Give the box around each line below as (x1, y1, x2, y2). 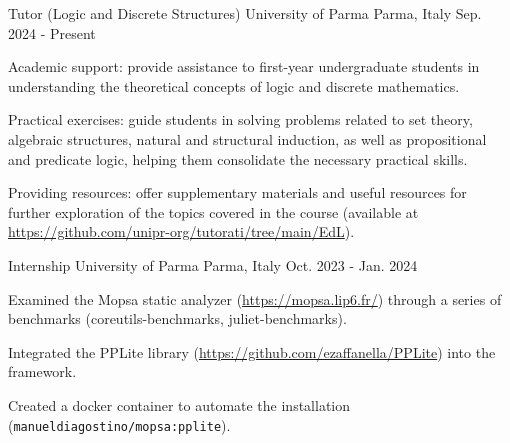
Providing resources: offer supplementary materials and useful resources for (8, 182, 467, 203)
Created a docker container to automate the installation (8, 394, 351, 415)
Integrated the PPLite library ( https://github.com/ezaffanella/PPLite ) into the (8, 341, 496, 362)
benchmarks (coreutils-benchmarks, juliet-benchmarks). (8, 308, 347, 329)
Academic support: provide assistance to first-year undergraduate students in (8, 56, 480, 77)
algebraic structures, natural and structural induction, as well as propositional (8, 128, 487, 149)
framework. (8, 361, 77, 382)
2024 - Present (8, 22, 96, 43)
